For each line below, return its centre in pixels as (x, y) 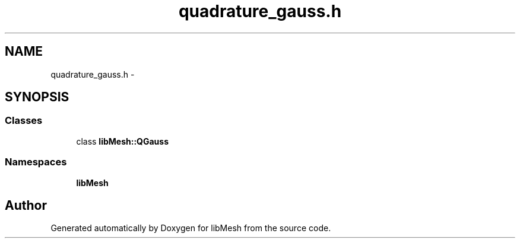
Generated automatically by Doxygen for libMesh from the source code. (191, 228)
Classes (24, 121)
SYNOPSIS (37, 97)
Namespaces (36, 162)
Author (26, 205)
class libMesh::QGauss (122, 141)
